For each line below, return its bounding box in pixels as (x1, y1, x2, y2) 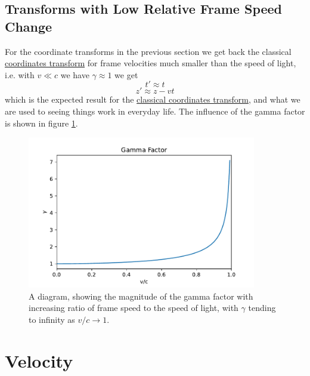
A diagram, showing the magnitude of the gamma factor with (29, 289, 253, 302)
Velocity (5, 348, 73, 372)
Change (5, 17, 52, 35)
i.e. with (5, 68, 35, 81)
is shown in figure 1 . (5, 116, 78, 129)
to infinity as (29, 313, 75, 325)
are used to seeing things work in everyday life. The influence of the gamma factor (5, 104, 305, 117)
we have (60, 68, 89, 81)
